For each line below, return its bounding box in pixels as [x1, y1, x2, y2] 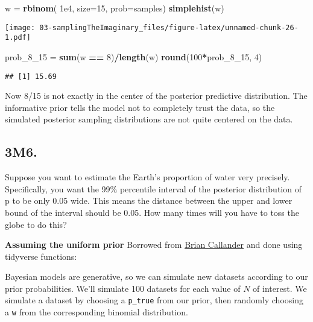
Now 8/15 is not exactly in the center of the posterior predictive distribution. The [5, 89, 308, 102]
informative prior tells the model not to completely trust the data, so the [5, 101, 275, 113]
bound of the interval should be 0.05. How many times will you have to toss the [5, 206, 299, 218]
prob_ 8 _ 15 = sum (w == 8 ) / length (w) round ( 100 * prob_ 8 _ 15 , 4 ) [5, 50, 262, 63]
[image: [5, 23, 36, 32]
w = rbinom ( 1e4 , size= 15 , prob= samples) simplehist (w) [5, 2, 224, 14]
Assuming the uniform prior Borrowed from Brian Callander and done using [5, 238, 303, 251]
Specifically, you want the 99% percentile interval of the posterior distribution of [5, 182, 302, 195]
